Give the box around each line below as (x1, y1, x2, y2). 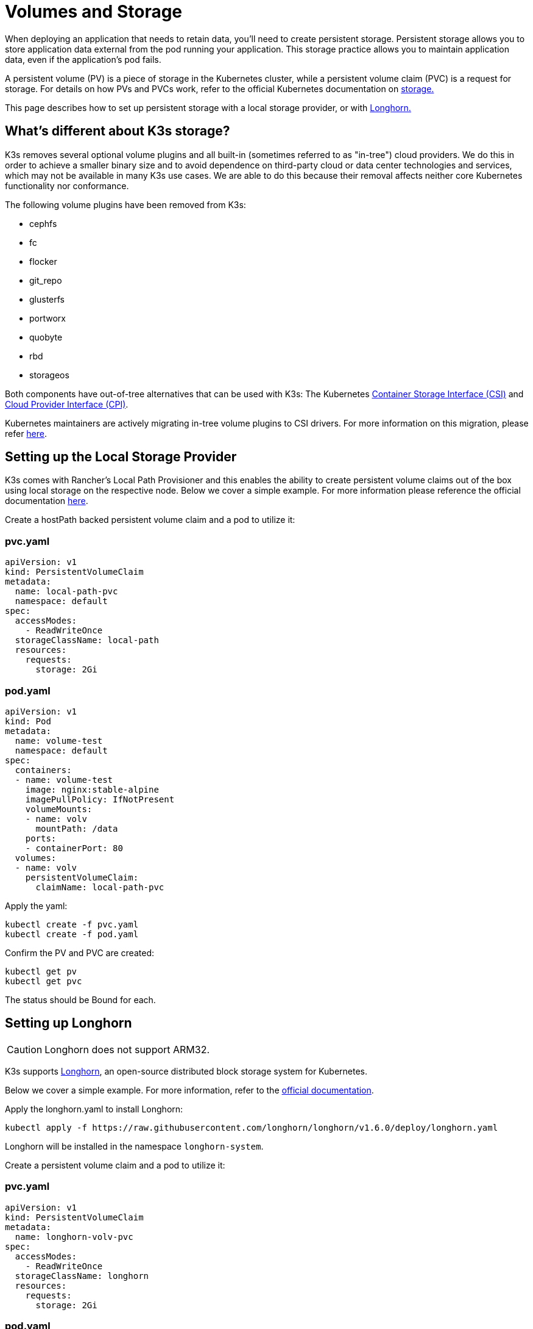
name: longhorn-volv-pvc (15, 1231, 133, 1242)
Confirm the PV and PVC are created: (5, 947, 154, 958)
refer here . (5, 428, 48, 439)
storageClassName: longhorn (15, 1270, 149, 1281)
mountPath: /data (35, 823, 118, 834)
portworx (29, 312, 66, 323)
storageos (29, 369, 69, 380)
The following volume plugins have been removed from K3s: (5, 199, 246, 210)
